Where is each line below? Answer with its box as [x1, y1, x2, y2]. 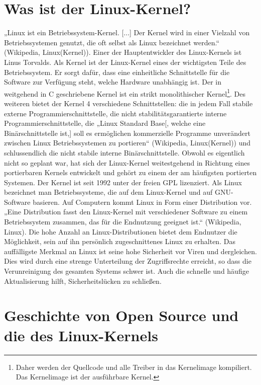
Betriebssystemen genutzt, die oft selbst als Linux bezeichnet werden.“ [4, 37, 220, 47]
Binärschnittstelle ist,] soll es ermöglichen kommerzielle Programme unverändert [4, 127, 251, 138]
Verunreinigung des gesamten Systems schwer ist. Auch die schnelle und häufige [4, 266, 249, 276]
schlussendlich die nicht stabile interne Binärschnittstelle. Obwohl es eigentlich [4, 147, 245, 158]
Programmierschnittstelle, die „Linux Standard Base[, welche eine [4, 118, 206, 128]
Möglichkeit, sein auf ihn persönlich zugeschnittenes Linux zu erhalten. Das [4, 236, 235, 247]
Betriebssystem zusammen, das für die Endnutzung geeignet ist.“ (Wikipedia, [4, 216, 241, 227]
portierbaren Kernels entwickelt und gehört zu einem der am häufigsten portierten [4, 167, 257, 178]
